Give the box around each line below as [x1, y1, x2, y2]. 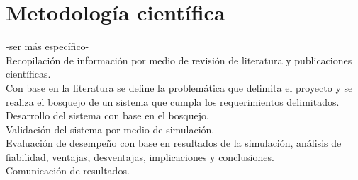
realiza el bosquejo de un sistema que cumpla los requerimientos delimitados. [6, 94, 340, 109]
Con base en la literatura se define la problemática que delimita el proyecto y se [6, 80, 353, 95]
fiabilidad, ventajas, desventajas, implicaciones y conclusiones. [6, 149, 274, 164]
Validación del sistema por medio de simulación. [6, 121, 215, 136]
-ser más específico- [6, 39, 89, 54]
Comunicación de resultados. [6, 163, 130, 178]
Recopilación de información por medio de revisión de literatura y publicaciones [6, 52, 352, 67]
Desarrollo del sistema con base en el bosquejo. [6, 108, 209, 123]
